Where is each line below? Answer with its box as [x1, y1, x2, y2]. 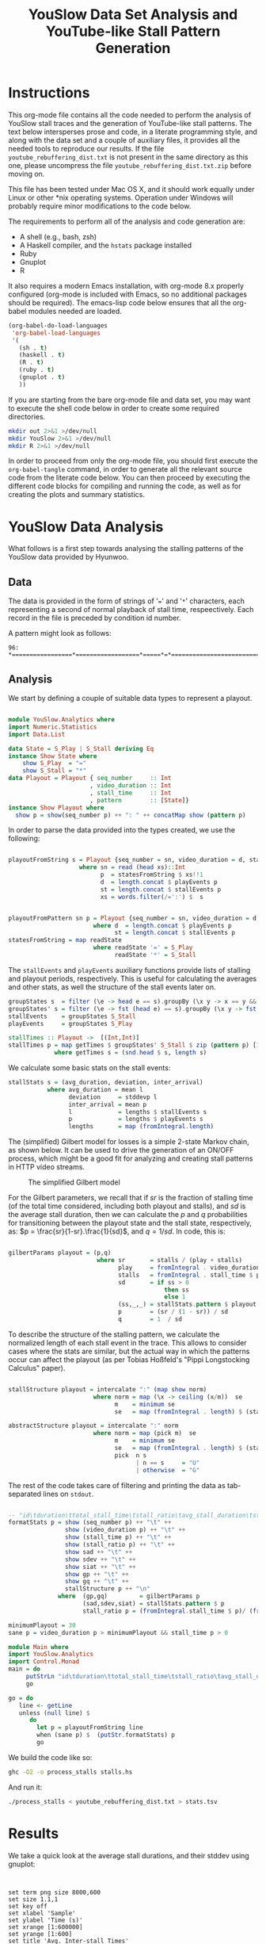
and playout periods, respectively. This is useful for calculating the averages [8, 974, 257, 983]
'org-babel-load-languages [11, 329, 101, 337]
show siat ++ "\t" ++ [64, 1563, 136, 1571]
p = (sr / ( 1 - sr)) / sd [117, 1308, 228, 1316]
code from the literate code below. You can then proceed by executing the [8, 473, 251, 483]
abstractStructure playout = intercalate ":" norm [8, 1422, 179, 1430]
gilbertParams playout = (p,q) [8, 1249, 112, 1257]
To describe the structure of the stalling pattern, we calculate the [8, 1330, 220, 1339]
